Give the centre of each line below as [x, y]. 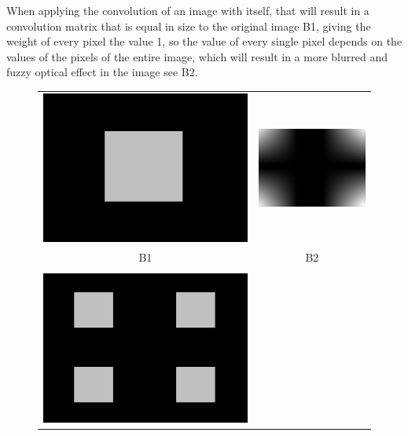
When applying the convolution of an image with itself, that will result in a [188, 10]
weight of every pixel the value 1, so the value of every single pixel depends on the [204, 41]
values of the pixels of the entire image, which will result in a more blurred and [197, 56]
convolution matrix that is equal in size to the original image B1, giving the [189, 26]
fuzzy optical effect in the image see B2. [102, 72]
